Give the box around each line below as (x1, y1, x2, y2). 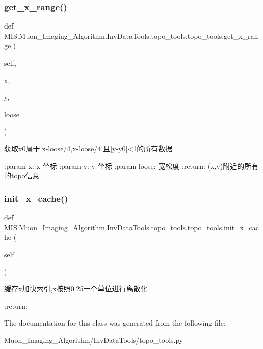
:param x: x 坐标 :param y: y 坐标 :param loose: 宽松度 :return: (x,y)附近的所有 (4, 160, 259, 171)
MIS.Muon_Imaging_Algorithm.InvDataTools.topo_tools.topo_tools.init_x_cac (4, 222, 259, 232)
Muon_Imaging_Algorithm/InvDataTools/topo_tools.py (4, 334, 183, 345)
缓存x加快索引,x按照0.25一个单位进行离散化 (4, 283, 148, 293)
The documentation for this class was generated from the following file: (4, 317, 226, 328)
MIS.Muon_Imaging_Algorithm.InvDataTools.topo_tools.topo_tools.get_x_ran (4, 30, 258, 41)
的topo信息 (4, 170, 40, 181)
